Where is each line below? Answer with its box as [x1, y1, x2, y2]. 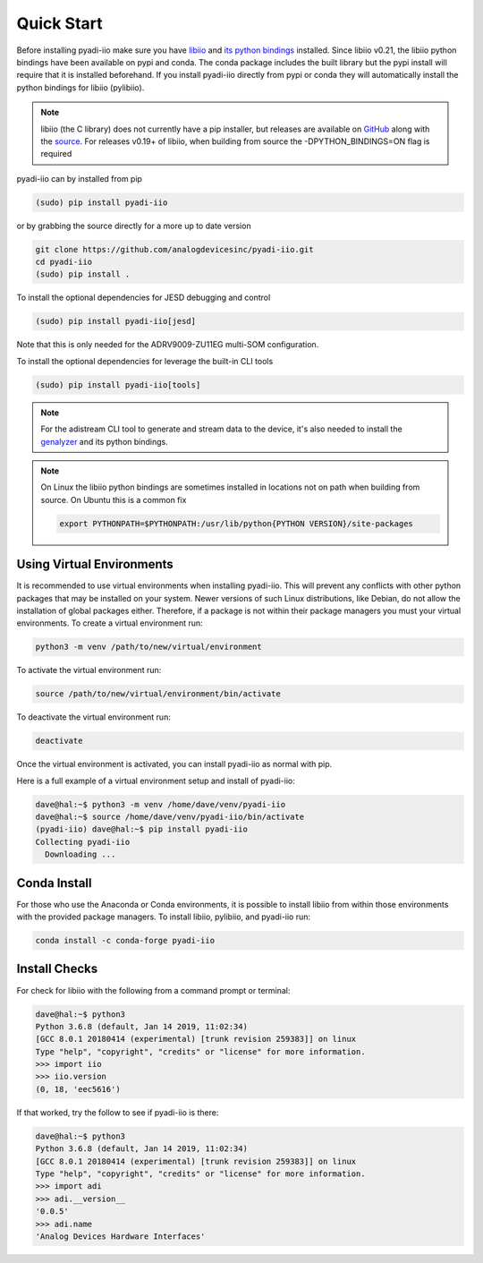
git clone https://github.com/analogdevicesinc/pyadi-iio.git [35, 244, 314, 254]
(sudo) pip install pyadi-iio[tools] [35, 380, 201, 389]
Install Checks [16, 961, 98, 977]
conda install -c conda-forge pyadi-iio [35, 935, 215, 946]
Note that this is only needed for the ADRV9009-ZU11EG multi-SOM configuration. [16, 339, 319, 350]
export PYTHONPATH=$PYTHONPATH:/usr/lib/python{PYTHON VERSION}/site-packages [59, 518, 413, 528]
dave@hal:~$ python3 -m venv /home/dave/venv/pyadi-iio [35, 799, 286, 809]
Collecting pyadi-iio [35, 837, 131, 847]
